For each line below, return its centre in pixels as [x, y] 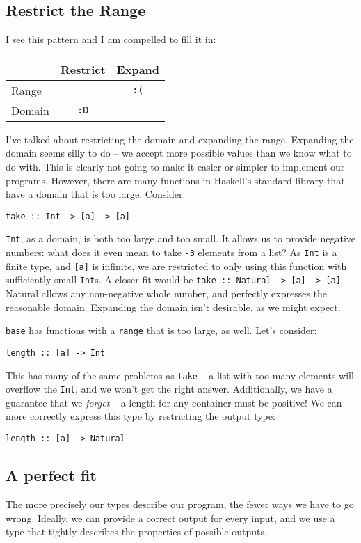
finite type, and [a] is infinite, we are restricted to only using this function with [176, 266]
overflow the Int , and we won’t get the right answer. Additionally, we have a [169, 389]
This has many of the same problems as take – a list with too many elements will [180, 375]
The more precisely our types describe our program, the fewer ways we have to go [180, 504]
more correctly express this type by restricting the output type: [141, 416]
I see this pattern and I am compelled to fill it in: [111, 39]
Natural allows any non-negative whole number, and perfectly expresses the [167, 293]
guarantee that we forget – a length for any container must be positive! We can [174, 402]
